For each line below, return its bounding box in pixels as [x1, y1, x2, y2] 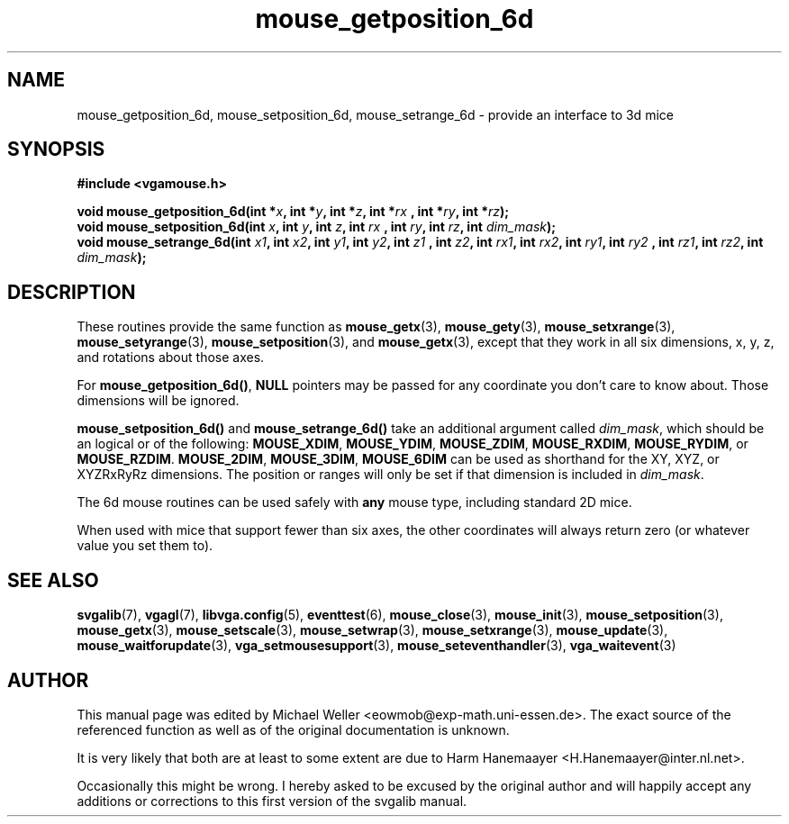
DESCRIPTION [7, 280, 136, 303]
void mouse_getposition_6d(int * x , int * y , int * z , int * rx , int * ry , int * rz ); [77, 204, 510, 220]
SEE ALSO [7, 568, 99, 592]
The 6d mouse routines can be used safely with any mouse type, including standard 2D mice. [77, 494, 632, 511]
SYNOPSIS [7, 138, 105, 161]
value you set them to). [77, 538, 213, 554]
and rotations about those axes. [77, 349, 265, 366]
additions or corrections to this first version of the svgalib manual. [77, 792, 467, 809]
